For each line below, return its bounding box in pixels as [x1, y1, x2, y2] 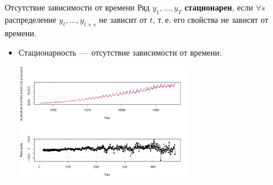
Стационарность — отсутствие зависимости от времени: [18, 46, 222, 59]
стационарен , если [184, 1, 254, 13]
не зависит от [99, 13, 147, 25]
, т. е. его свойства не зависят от [152, 13, 269, 25]
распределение [5, 13, 56, 25]
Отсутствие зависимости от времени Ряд [5, 1, 150, 13]
